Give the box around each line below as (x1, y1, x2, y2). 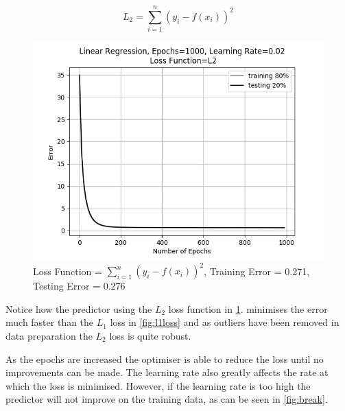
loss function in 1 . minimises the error (168, 301, 328, 316)
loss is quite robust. (109, 329, 191, 342)
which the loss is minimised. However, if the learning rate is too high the (5, 378, 311, 392)
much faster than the (5, 315, 94, 329)
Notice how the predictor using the (5, 301, 152, 316)
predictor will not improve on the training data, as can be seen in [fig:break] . (5, 392, 328, 406)
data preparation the (5, 329, 93, 342)
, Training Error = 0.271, (204, 263, 310, 278)
